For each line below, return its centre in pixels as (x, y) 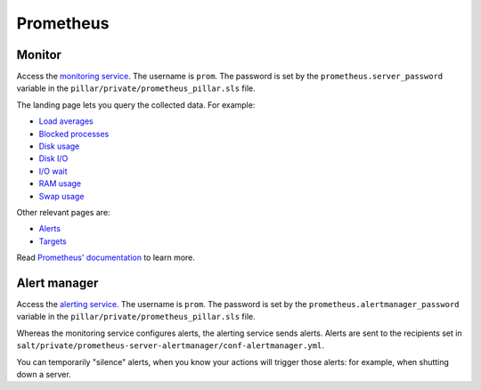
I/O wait (53, 171)
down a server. (44, 374)
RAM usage (60, 183)
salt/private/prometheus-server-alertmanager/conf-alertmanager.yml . (170, 345)
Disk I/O (53, 158)
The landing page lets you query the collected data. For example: (136, 105)
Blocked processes (74, 134)
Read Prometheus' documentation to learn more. (106, 257)
